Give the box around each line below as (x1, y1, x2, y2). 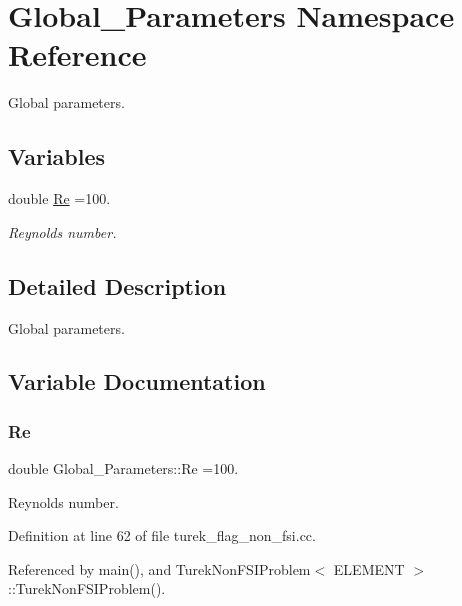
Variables (8, 141, 106, 172)
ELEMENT (333, 558, 405, 579)
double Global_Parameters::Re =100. (8, 458, 239, 479)
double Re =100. (8, 188, 111, 209)
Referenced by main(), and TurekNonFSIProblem (8, 558, 311, 579)
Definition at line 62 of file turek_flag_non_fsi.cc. (8, 525, 316, 546)
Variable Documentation (8, 366, 266, 397)
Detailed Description (8, 270, 227, 301)
